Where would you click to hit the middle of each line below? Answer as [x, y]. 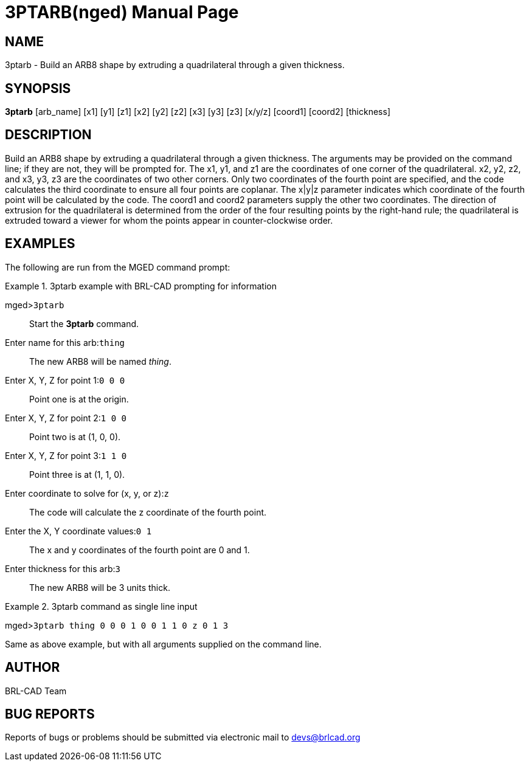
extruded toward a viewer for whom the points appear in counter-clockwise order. [169, 220]
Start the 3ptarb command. [84, 323]
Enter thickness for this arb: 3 [63, 568]
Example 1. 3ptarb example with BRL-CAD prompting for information [141, 286]
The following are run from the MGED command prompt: [118, 267]
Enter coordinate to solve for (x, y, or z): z [87, 493]
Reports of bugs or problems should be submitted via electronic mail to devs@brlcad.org [183, 737]
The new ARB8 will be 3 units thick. [100, 587]
